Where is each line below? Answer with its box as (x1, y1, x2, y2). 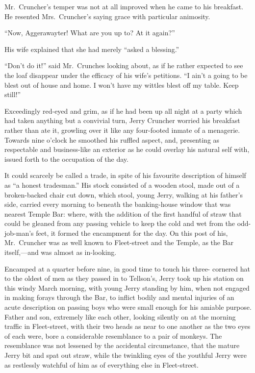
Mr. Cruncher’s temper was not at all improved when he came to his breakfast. (4, 1, 244, 11)
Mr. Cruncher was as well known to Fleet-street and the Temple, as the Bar (4, 237, 234, 248)
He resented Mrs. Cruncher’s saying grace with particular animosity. (4, 11, 210, 21)
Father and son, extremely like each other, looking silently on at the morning (4, 311, 236, 322)
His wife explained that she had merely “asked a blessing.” (4, 44, 179, 54)
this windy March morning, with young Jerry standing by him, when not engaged (4, 282, 250, 293)
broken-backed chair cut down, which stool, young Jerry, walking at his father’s (4, 189, 243, 199)
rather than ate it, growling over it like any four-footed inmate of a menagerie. (4, 124, 240, 135)
